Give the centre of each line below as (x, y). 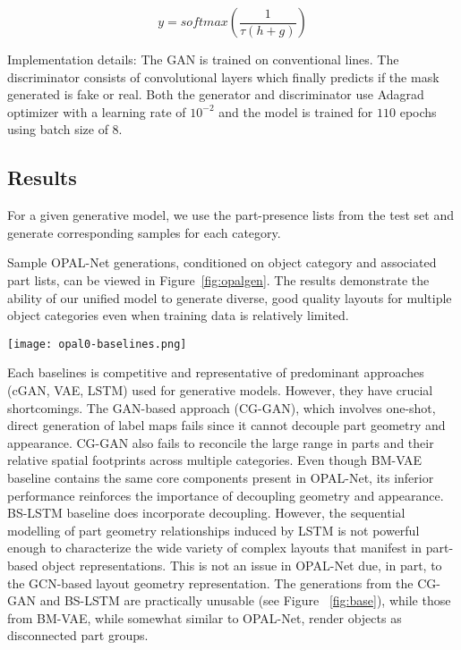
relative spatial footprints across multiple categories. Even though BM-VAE (215, 460)
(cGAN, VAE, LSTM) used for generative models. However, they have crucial (220, 389)
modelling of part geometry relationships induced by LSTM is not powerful (213, 530)
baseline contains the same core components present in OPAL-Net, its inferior (221, 477)
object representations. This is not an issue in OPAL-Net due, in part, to (242, 565)
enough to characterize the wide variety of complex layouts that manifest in (215, 548)
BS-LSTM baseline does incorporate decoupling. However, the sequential (206, 513)
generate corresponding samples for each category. (144, 232)
